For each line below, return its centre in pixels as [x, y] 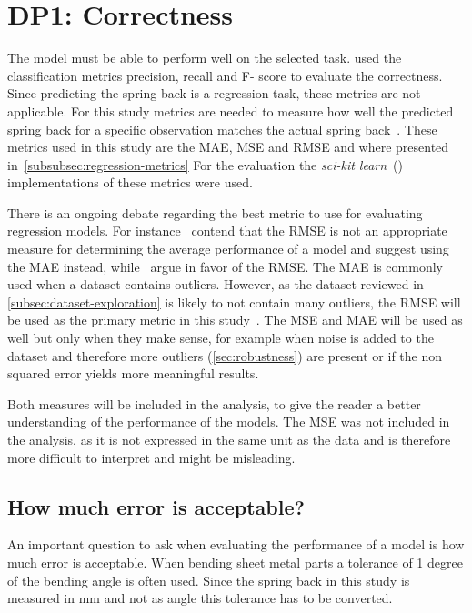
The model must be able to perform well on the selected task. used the [205, 58]
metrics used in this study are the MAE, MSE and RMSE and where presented [228, 147]
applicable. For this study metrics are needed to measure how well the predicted [231, 111]
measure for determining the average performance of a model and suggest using [228, 249]
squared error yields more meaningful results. [133, 373]
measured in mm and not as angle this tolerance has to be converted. [200, 598]
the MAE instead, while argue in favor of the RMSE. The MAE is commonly [225, 266]
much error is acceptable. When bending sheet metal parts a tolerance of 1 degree [235, 562]
